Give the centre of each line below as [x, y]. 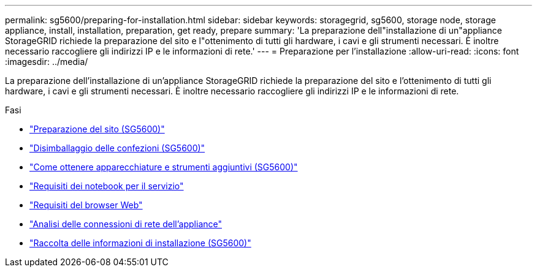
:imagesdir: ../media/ [47, 62]
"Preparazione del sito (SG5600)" [97, 129]
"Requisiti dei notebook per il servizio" [107, 186]
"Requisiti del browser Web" [86, 205]
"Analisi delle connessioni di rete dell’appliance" [126, 224]
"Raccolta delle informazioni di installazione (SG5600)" [140, 243]
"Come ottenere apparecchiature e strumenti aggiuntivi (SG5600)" [164, 167]
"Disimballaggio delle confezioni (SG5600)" [117, 148]
